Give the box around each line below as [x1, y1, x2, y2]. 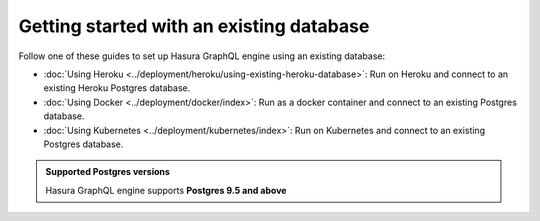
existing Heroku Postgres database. [43, 82, 191, 94]
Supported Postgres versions [45, 166, 170, 178]
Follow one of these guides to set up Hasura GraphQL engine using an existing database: [18, 50, 385, 62]
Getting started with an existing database [18, 15, 370, 37]
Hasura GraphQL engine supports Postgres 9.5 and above [45, 184, 287, 196]
